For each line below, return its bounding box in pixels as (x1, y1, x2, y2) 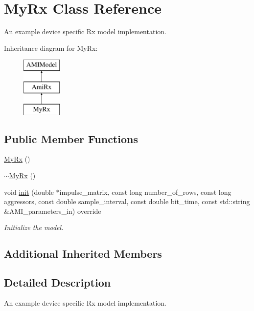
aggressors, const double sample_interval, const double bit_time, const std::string (4, 196, 250, 207)
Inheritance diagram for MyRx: (4, 42, 98, 53)
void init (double (4, 187, 54, 197)
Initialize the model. (4, 222, 64, 232)
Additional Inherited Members (4, 246, 162, 261)
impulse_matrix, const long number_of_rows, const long (59, 187, 231, 197)
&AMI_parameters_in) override (4, 206, 101, 216)
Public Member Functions (4, 131, 138, 146)
